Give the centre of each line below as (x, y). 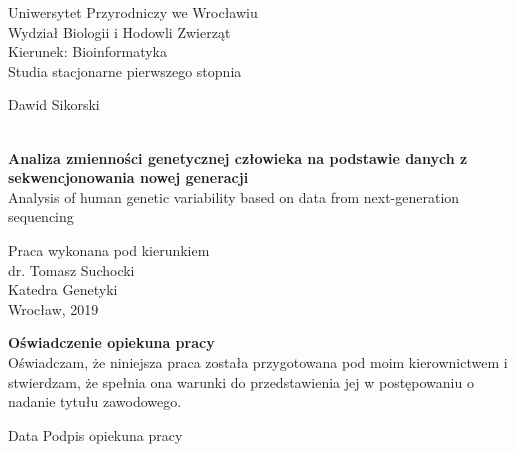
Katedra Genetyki (63, 289)
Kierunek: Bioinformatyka (87, 51)
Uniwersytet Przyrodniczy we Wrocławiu (133, 12)
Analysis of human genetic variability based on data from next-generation (234, 196)
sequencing (41, 216)
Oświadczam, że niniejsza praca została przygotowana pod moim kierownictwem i (258, 361)
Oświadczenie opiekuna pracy (111, 342)
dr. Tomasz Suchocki (71, 269)
